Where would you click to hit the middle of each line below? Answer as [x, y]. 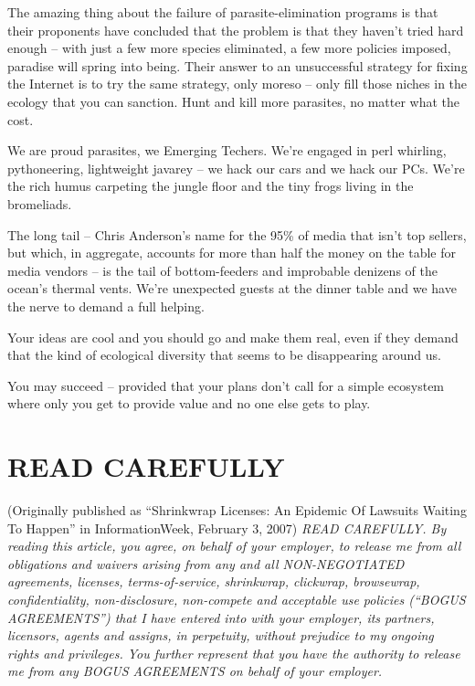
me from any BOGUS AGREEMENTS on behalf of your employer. [195, 671]
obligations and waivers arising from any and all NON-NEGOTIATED [206, 563]
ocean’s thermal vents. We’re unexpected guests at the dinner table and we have [232, 288]
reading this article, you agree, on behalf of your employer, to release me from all [234, 546]
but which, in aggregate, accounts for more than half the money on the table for [232, 253]
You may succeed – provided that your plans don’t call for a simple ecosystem [226, 385]
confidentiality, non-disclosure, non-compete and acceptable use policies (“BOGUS [237, 599]
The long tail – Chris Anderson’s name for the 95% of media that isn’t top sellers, [237, 234]
